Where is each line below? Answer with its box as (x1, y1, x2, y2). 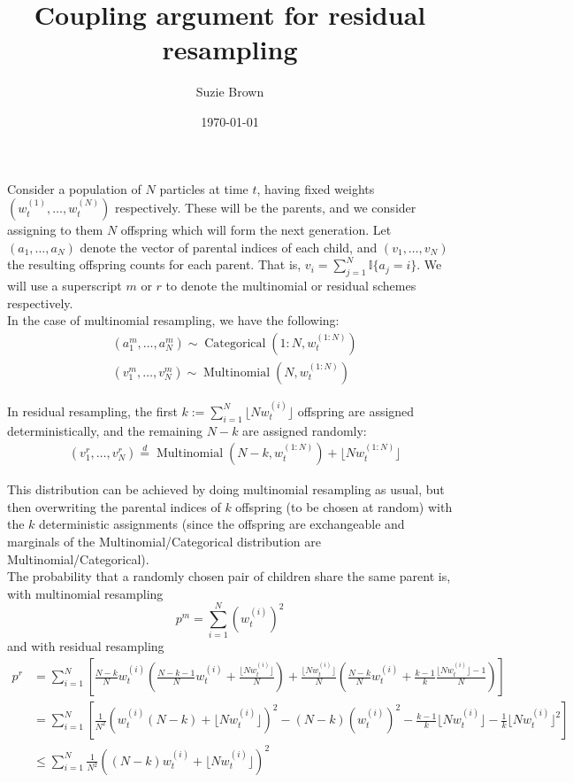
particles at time (159, 179, 248, 198)
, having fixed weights (256, 179, 375, 198)
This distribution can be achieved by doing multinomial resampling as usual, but (7, 480, 445, 499)
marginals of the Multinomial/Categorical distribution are (7, 531, 322, 550)
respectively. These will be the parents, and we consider (114, 198, 416, 217)
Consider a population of (7, 179, 141, 198)
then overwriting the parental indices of (7, 497, 221, 516)
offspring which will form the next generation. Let (120, 221, 392, 239)
